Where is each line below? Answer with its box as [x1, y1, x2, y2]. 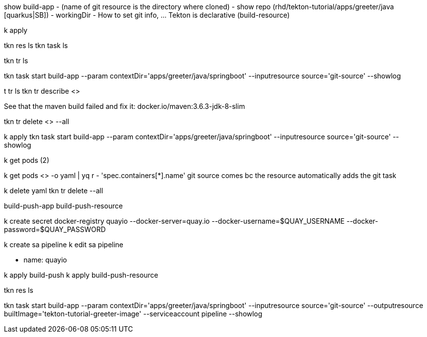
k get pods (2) [4, 156, 49, 164]
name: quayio [24, 256, 67, 264]
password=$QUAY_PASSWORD [4, 225, 106, 233]
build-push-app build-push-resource [4, 202, 123, 210]
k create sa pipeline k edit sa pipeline [4, 240, 123, 249]
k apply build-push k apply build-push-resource [4, 271, 158, 279]
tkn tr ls [4, 56, 28, 65]
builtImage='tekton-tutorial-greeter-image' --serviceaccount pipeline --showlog [4, 310, 262, 318]
